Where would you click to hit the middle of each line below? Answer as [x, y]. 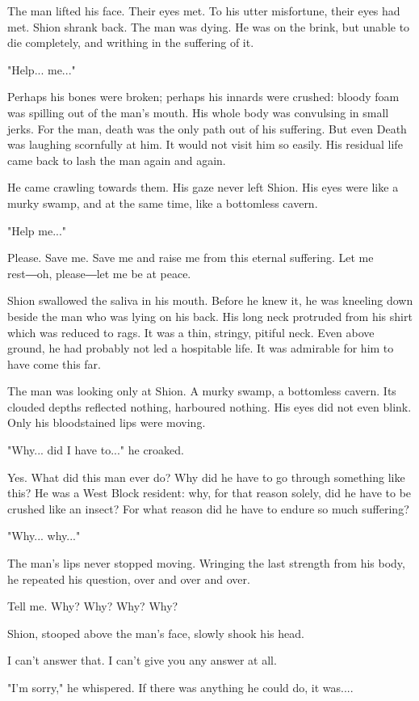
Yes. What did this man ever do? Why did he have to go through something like [206, 477]
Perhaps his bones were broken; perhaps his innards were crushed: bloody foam [203, 97]
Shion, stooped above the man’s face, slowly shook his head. [156, 633]
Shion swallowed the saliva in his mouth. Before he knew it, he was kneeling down [210, 300]
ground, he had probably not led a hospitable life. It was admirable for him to [201, 348]
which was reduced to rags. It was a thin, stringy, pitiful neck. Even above [191, 332]
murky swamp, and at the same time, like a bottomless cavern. [163, 203]
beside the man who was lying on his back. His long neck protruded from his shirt [210, 316]
